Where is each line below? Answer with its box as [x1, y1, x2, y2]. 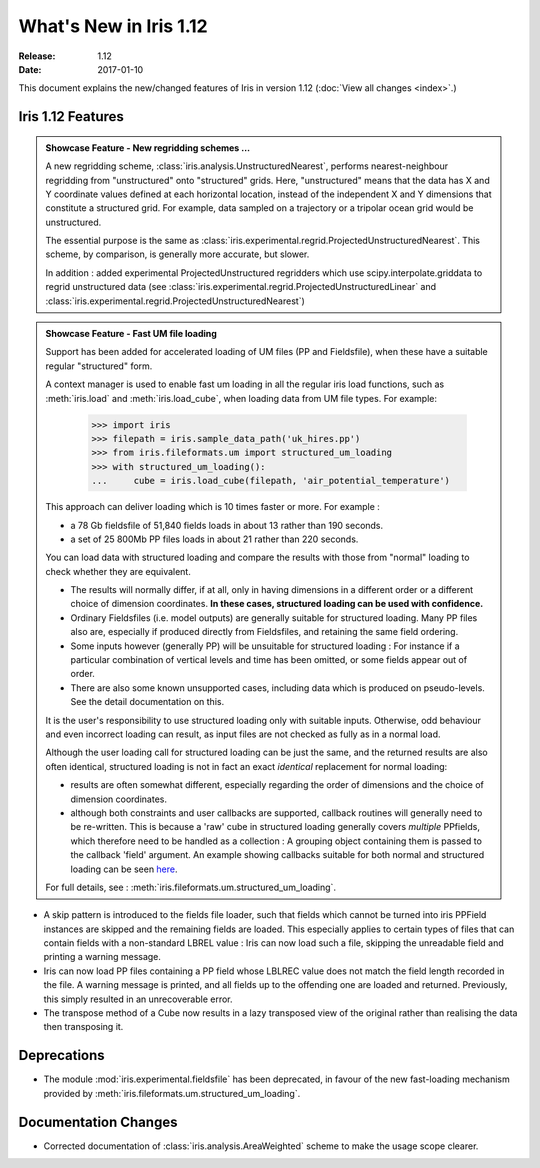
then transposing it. [43, 1021, 124, 1033]
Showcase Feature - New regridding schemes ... [45, 141, 251, 154]
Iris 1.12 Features [18, 108, 125, 125]
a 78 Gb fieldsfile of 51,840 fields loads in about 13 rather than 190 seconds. [70, 519, 384, 531]
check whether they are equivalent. [45, 565, 192, 577]
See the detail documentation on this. [70, 696, 225, 708]
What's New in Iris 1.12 [18, 15, 209, 37]
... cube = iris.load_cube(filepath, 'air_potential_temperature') [91, 475, 450, 487]
